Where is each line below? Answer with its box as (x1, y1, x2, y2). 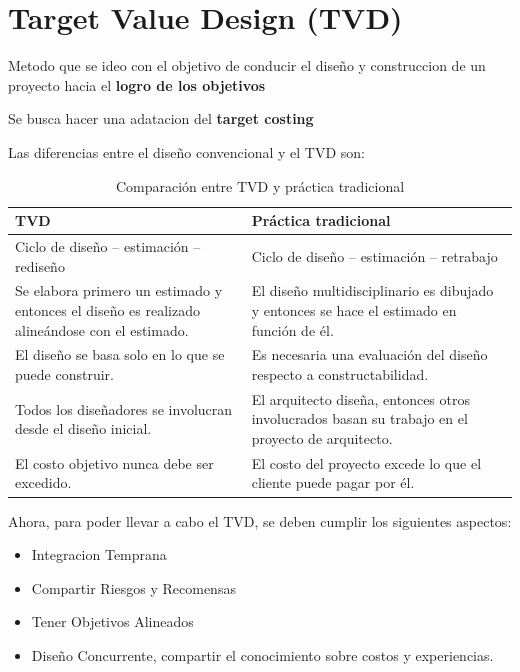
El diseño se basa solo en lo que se (15, 344, 225, 365)
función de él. (251, 319, 334, 340)
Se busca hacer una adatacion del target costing (8, 108, 314, 129)
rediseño (15, 255, 65, 276)
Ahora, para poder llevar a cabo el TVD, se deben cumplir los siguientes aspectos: (8, 510, 512, 531)
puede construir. (15, 364, 114, 384)
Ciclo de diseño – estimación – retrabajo (251, 245, 498, 266)
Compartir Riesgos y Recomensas (31, 577, 236, 598)
